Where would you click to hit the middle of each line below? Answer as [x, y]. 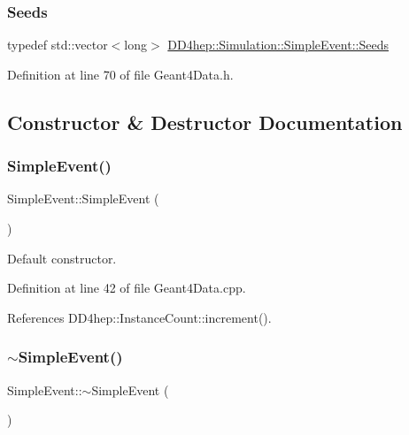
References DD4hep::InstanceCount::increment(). [139, 317]
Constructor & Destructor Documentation [205, 122]
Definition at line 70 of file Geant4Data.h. [120, 74]
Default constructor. [62, 258]
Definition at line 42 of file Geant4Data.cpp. [127, 288]
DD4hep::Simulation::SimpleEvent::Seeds [278, 45]
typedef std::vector [58, 45]
